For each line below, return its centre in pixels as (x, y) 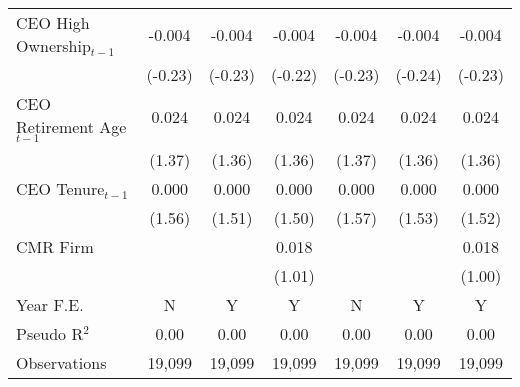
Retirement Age (71, 126)
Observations (61, 362)
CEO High (53, 22)
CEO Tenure (60, 188)
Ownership (53, 45)
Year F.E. (50, 304)
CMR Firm (55, 246)
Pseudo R (50, 333)
